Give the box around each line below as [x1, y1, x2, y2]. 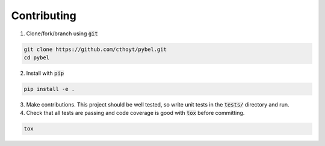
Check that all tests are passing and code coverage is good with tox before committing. [26, 109, 245, 117]
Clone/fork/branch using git [26, 30, 99, 37]
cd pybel [23, 54, 50, 61]
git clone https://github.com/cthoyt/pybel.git [23, 45, 167, 53]
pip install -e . [23, 86, 75, 92]
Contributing [11, 9, 76, 22]
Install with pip [26, 69, 64, 77]
